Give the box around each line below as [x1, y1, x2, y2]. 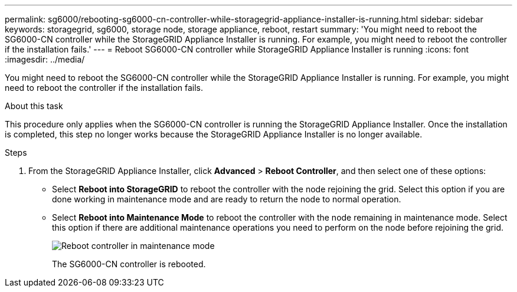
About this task [5, 101, 63, 111]
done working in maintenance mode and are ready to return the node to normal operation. [52, 194, 401, 204]
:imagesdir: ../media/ [5, 54, 85, 64]
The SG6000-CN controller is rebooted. [52, 259, 206, 269]
